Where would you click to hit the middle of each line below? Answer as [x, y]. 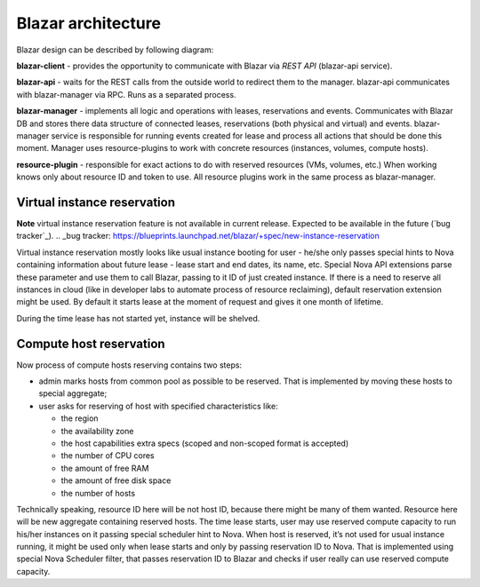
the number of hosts [98, 493]
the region [80, 418]
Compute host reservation [91, 343]
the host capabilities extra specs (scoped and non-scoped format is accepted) [205, 443]
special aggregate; [73, 393]
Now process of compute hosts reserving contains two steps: [129, 365]
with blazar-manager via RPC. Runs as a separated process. [126, 94]
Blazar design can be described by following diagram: [115, 50]
